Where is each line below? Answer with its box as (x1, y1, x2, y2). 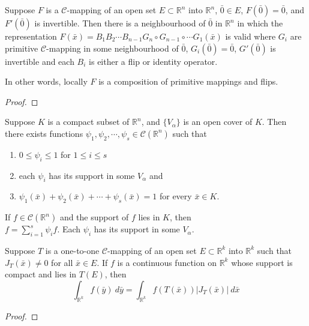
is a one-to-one (45, 244, 100, 256)
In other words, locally (5, 75, 88, 88)
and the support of (59, 211, 129, 223)
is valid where (225, 30, 276, 42)
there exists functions (5, 127, 83, 139)
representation (5, 30, 57, 42)
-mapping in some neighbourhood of (46, 41, 179, 54)
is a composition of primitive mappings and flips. (98, 75, 278, 88)
